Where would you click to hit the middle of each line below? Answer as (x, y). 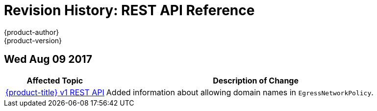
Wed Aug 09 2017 (48, 59)
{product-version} (33, 40)
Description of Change (256, 80)
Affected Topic (55, 80)
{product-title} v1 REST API (55, 92)
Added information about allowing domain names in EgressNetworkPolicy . (240, 92)
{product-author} (32, 32)
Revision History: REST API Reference (129, 10)
